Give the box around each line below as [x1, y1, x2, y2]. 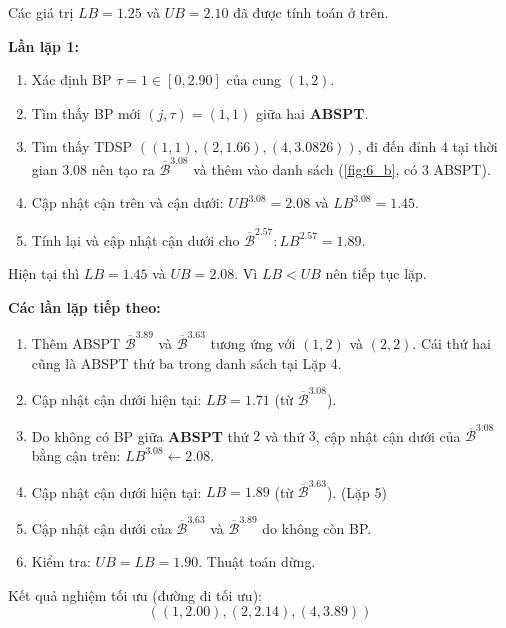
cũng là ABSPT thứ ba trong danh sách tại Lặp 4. [31, 352, 342, 373]
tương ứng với [210, 333, 296, 354]
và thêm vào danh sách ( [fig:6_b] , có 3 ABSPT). [193, 158, 491, 179]
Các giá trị [8, 2, 74, 22]
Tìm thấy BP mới [31, 102, 141, 123]
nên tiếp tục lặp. [325, 263, 427, 284]
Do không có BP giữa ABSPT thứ [31, 425, 249, 446]
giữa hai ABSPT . [255, 102, 369, 123]
